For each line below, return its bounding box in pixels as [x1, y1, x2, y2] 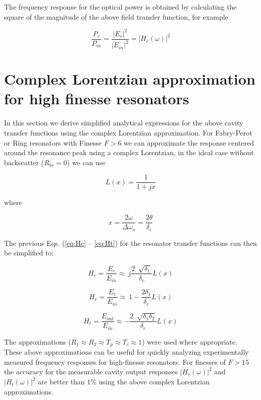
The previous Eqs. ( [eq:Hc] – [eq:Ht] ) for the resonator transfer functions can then [4, 237, 257, 248]
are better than [38, 376, 85, 387]
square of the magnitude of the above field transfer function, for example [4, 11, 228, 22]
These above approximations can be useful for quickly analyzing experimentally [4, 347, 249, 357]
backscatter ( [4, 157, 44, 167]
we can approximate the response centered [124, 137, 254, 148]
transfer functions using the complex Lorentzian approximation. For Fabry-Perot [4, 127, 252, 138]
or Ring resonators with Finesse [4, 137, 102, 148]
